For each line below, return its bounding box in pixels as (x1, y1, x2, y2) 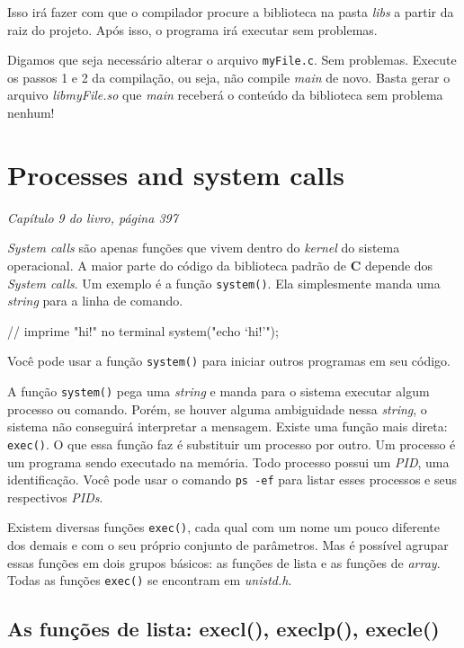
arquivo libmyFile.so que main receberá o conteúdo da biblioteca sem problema (7, 85, 443, 104)
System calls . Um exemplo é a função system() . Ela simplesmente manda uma (7, 273, 441, 292)
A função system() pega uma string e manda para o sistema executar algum (7, 382, 430, 401)
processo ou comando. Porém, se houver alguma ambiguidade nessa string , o (7, 399, 427, 418)
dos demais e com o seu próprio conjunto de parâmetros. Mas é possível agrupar (7, 536, 449, 555)
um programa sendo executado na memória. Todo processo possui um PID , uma (7, 452, 450, 471)
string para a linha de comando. (7, 291, 183, 310)
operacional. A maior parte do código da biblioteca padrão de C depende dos (7, 255, 433, 274)
